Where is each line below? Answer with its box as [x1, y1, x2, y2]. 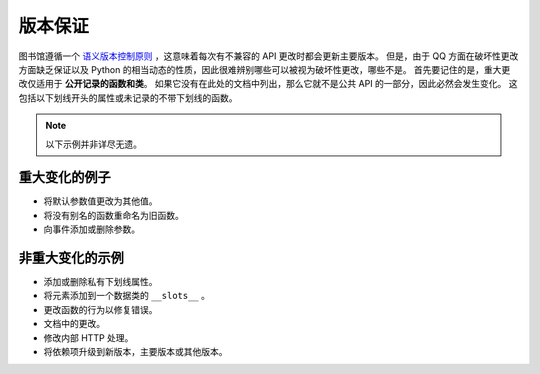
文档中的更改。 [43, 318, 105, 330]
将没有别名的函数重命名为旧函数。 [43, 209, 184, 221]
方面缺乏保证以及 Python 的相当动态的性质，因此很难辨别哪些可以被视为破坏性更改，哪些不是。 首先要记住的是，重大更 [18, 63, 511, 75]
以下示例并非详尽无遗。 [45, 138, 142, 150]
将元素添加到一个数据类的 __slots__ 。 [43, 290, 210, 302]
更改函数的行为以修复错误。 [43, 303, 158, 315]
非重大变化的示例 [18, 250, 124, 266]
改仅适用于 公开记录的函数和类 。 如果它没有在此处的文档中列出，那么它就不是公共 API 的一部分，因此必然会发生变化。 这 [18, 78, 519, 90]
